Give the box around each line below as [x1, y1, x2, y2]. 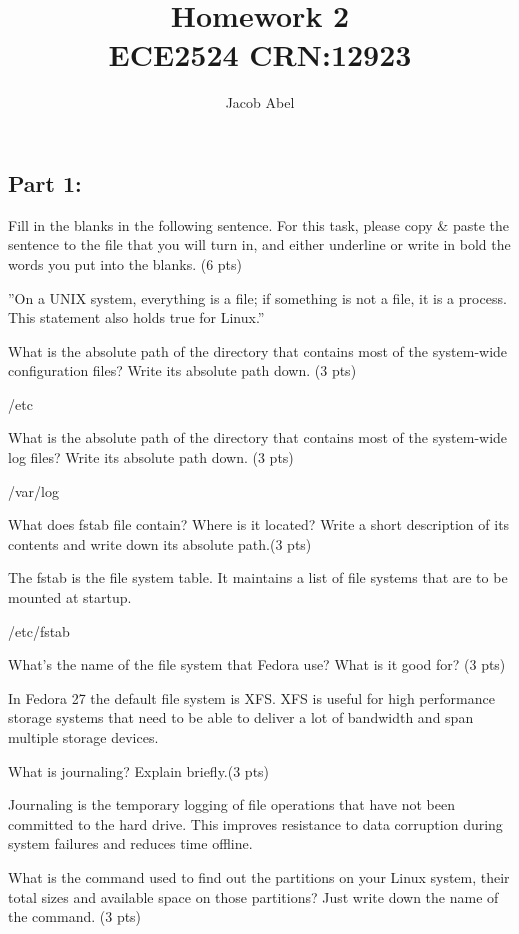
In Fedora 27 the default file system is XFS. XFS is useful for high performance [8, 687, 495, 708]
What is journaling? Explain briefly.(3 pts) [8, 760, 270, 781]
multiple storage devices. [8, 727, 159, 747]
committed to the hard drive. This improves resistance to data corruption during [8, 813, 503, 834]
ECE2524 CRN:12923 [108, 34, 412, 75]
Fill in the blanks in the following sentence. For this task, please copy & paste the [8, 214, 509, 235]
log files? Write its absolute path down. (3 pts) [8, 447, 294, 468]
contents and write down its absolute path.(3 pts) [8, 533, 312, 554]
